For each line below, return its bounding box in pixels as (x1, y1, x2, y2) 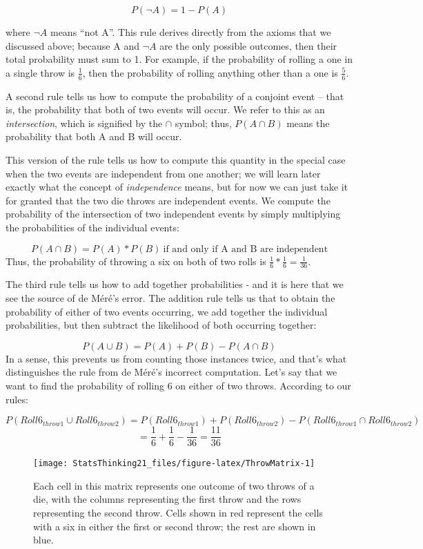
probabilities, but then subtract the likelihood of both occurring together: (6, 318, 317, 332)
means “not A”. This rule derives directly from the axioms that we (50, 25, 331, 39)
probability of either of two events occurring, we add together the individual (6, 304, 328, 318)
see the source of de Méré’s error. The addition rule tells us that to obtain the (6, 290, 335, 305)
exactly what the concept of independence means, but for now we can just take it (6, 180, 348, 194)
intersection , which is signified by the (6, 115, 163, 130)
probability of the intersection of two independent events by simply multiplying (6, 206, 341, 221)
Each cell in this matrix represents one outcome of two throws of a (33, 478, 315, 492)
